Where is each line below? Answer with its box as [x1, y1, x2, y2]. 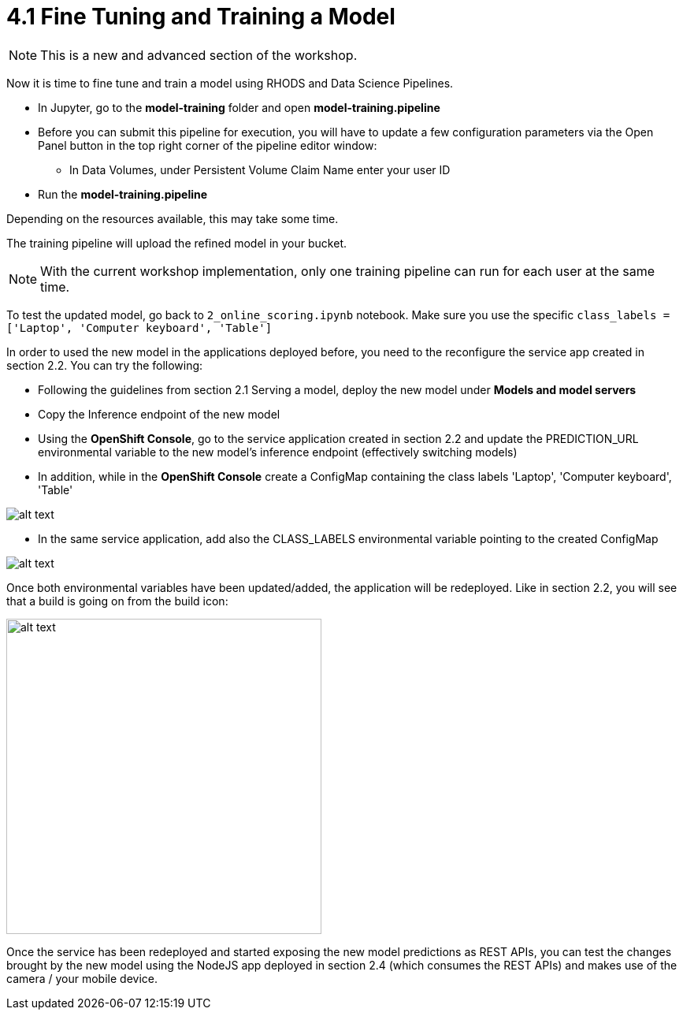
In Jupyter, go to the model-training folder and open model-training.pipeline [38, 100, 440, 114]
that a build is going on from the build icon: [6, 594, 228, 608]
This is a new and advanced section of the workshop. [40, 47, 358, 63]
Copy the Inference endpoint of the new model [38, 407, 280, 421]
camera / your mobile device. [6, 971, 158, 985]
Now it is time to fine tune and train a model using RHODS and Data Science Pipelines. [6, 76, 454, 90]
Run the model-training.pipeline [38, 187, 208, 201]
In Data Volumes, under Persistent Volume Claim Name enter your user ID [69, 162, 451, 177]
